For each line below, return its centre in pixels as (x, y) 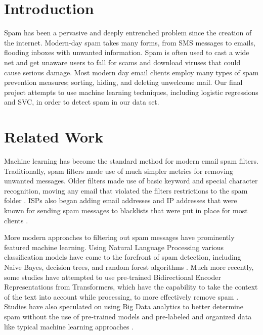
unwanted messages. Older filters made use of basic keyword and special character (131, 181)
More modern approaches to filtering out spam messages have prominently (119, 237)
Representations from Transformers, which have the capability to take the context (131, 287)
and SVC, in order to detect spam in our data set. (82, 102)
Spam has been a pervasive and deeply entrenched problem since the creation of (128, 33)
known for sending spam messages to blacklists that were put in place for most (126, 210)
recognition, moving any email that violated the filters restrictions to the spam (126, 190)
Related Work (54, 137)
